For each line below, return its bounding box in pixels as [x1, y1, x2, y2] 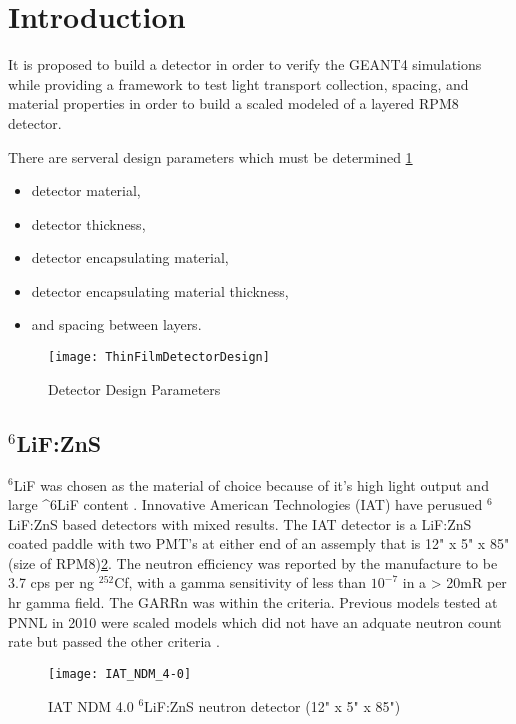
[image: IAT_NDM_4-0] [48, 666, 192, 681]
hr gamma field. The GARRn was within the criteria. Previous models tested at [8, 592, 498, 613]
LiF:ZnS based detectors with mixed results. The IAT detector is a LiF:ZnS [8, 513, 472, 534]
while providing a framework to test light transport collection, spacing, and [8, 73, 469, 94]
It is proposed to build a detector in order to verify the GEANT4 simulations [8, 54, 482, 75]
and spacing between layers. [31, 314, 202, 335]
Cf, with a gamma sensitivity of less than [114, 572, 367, 593]
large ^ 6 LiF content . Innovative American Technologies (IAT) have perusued [8, 494, 483, 515]
